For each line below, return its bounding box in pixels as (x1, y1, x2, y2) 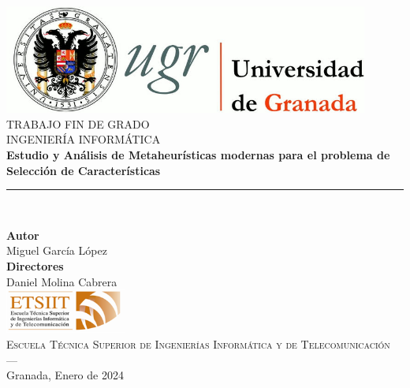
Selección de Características (6, 162, 161, 178)
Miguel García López (6, 242, 107, 259)
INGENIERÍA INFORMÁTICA (6, 131, 161, 147)
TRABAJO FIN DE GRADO (6, 115, 150, 132)
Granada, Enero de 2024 (6, 367, 124, 383)
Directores (6, 257, 64, 274)
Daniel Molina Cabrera (6, 273, 117, 289)
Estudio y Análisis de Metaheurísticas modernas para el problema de (6, 146, 390, 162)
